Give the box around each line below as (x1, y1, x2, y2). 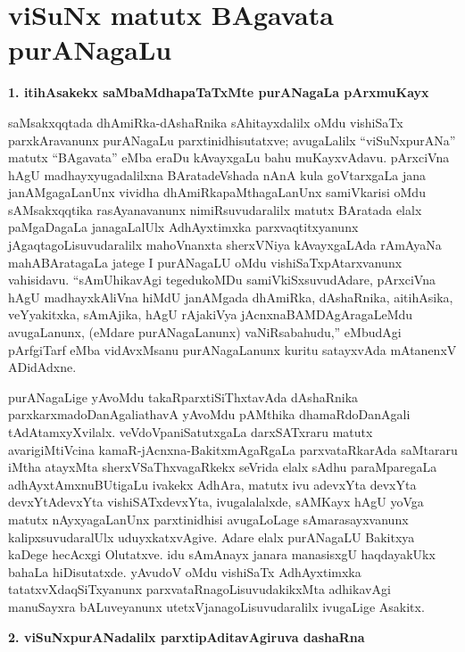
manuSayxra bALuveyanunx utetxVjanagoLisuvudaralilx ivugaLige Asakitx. (8, 597, 425, 615)
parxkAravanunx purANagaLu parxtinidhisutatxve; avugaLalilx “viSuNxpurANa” (8, 130, 456, 149)
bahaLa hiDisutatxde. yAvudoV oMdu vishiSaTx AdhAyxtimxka (8, 562, 361, 581)
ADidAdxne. (8, 358, 77, 376)
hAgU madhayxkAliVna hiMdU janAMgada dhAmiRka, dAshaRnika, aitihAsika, (8, 287, 453, 306)
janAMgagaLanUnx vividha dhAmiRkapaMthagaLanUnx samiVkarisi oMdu (8, 183, 426, 202)
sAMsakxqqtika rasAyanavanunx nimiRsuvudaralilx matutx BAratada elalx (8, 200, 422, 219)
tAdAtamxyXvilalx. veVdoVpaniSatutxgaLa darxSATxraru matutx (8, 423, 373, 441)
